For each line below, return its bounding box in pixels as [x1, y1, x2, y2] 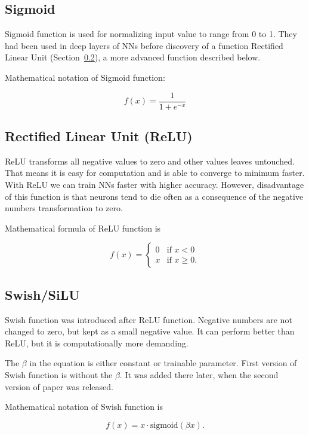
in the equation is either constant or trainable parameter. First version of [29, 357, 297, 369]
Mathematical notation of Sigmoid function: [5, 71, 165, 83]
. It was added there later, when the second [119, 368, 279, 381]
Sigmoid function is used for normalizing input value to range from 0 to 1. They [5, 28, 297, 40]
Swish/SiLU [5, 285, 80, 303]
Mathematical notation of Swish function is [5, 400, 163, 413]
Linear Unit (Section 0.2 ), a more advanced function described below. [5, 51, 261, 63]
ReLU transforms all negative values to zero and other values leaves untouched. [5, 154, 295, 167]
